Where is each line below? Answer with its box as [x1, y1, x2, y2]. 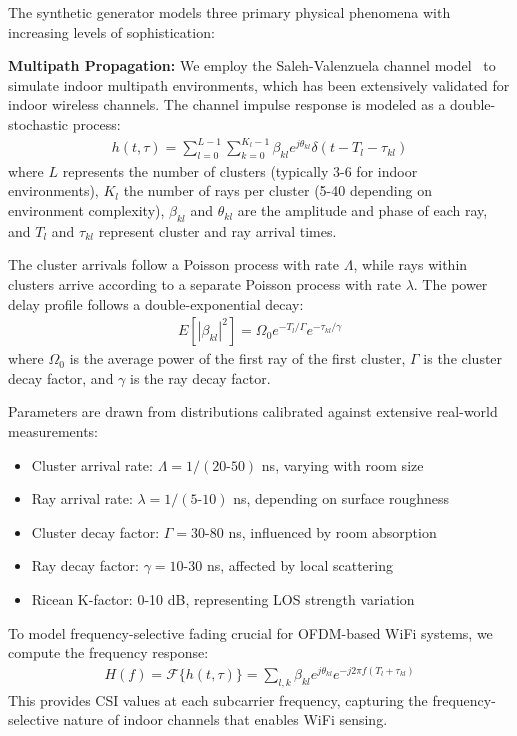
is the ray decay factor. [130, 367, 271, 388]
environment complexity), [8, 200, 165, 221]
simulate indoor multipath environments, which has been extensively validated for [8, 74, 510, 95]
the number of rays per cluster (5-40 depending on [123, 180, 432, 201]
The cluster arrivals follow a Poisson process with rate [8, 254, 339, 275]
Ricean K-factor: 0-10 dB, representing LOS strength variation [31, 589, 415, 610]
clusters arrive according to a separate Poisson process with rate [8, 274, 401, 295]
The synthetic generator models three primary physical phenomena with [8, 2, 451, 22]
